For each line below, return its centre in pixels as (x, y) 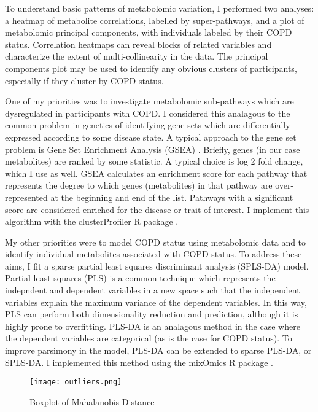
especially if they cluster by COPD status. (84, 80)
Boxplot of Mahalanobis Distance (92, 401)
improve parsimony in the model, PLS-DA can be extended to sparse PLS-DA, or (158, 350)
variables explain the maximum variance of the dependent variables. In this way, (156, 302)
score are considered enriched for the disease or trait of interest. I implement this (157, 209)
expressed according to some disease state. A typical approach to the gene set (151, 137)
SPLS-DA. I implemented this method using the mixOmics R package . (139, 362)
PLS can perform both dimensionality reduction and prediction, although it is (152, 314)
